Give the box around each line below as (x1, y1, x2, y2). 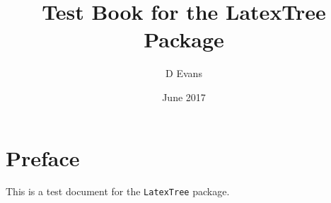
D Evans (165, 66, 202, 81)
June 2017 (162, 89, 206, 104)
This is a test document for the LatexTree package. (6, 184, 230, 199)
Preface (6, 143, 80, 172)
